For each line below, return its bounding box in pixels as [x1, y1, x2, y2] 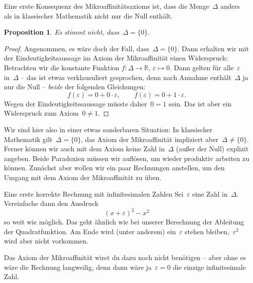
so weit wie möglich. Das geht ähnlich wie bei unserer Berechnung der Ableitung [4, 217, 244, 227]
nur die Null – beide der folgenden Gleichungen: [4, 81, 146, 92]
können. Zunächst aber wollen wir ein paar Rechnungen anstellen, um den [4, 162, 225, 173]
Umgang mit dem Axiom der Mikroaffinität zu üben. [4, 172, 161, 182]
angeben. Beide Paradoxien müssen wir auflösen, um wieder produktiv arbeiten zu [4, 153, 250, 163]
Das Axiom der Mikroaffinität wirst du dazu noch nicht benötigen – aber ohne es [4, 252, 246, 262]
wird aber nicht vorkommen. [4, 236, 89, 246]
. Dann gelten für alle [170, 62, 234, 72]
